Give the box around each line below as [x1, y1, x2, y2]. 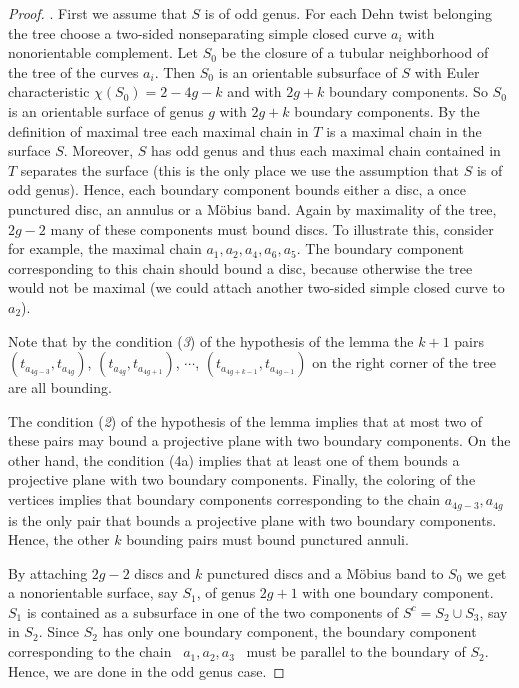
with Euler [414, 61, 480, 82]
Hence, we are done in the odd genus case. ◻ [8, 660, 285, 681]
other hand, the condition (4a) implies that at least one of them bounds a [8, 449, 460, 470]
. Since [38, 621, 80, 642]
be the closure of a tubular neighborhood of [221, 42, 489, 63]
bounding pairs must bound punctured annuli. [126, 529, 409, 550]
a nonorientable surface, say [8, 582, 178, 603]
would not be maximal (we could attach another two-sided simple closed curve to [8, 277, 505, 298]
